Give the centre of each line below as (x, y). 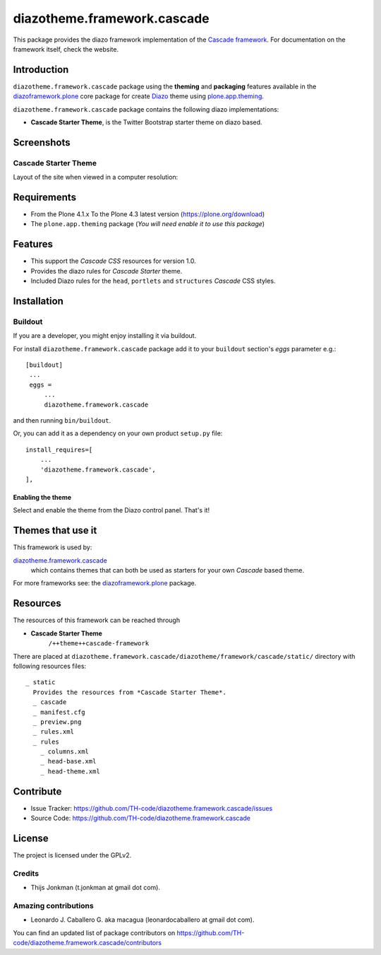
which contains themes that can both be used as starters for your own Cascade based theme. (168, 570)
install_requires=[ (59, 450)
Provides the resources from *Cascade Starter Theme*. (130, 692)
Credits (26, 873)
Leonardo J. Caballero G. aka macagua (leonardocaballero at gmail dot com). (143, 920)
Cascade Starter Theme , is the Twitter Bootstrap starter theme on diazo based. (146, 122)
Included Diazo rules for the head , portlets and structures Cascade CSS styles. (153, 281)
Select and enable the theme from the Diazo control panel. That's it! (111, 510)
